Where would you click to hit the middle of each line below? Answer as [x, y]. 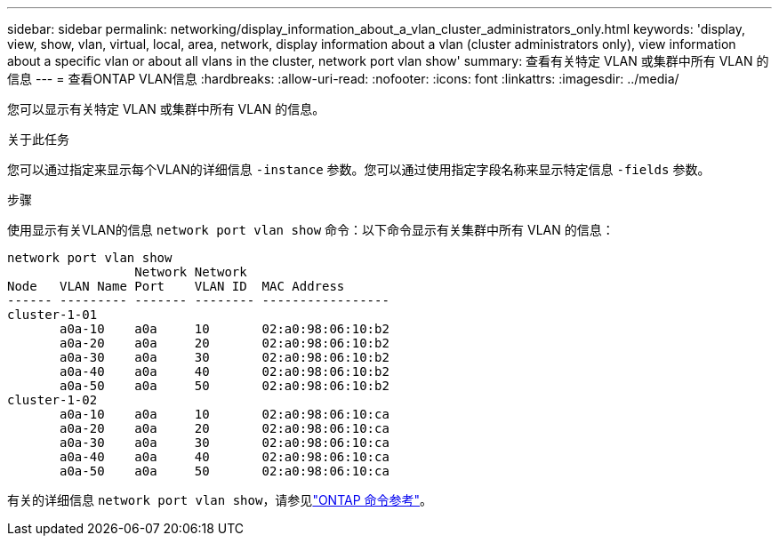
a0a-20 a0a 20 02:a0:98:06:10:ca [225, 428]
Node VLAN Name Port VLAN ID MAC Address [176, 286]
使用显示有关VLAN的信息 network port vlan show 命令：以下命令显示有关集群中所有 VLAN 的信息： [311, 230]
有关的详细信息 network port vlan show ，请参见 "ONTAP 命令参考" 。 [220, 500]
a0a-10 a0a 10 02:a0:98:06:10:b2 [225, 329]
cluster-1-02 [52, 400]
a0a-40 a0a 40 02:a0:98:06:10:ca [225, 457]
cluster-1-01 [52, 315]
